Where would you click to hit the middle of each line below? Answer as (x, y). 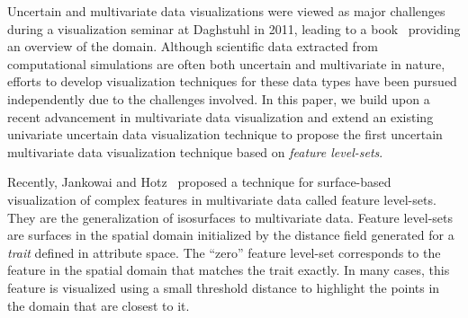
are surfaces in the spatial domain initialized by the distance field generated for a (231, 235)
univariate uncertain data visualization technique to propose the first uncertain (225, 134)
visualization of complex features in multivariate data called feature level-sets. (222, 199)
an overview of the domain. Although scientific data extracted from (193, 46)
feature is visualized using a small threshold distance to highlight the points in (224, 287)
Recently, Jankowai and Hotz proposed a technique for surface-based (199, 182)
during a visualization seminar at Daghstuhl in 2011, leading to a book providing (234, 28)
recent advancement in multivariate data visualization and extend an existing (220, 116)
